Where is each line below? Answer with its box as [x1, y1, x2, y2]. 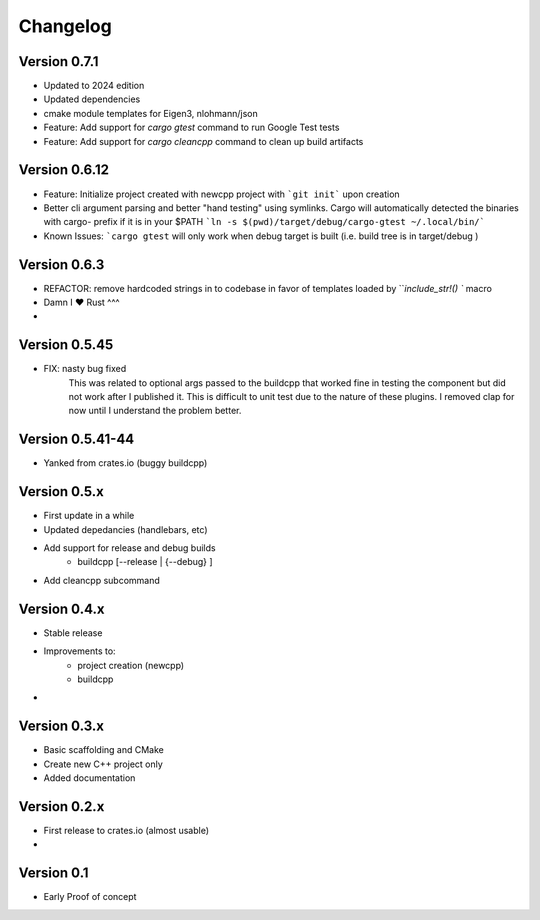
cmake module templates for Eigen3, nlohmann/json [43, 107, 259, 119]
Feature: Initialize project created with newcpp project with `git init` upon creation [43, 188, 400, 200]
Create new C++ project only [43, 758, 164, 770]
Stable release [43, 626, 103, 639]
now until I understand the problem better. [68, 405, 242, 417]
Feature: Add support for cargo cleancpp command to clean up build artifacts [43, 135, 364, 147]
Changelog [18, 15, 112, 37]
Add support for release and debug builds [43, 542, 216, 554]
